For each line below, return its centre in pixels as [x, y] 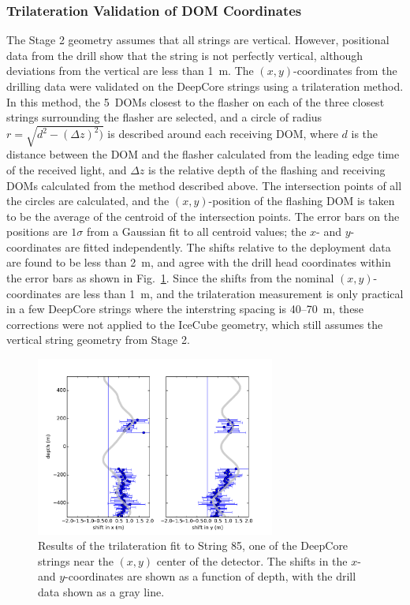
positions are [37, 232]
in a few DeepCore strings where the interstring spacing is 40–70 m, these [185, 309]
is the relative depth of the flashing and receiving [267, 169]
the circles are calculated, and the [88, 201]
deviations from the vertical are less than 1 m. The [130, 71]
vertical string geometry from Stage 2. [98, 340]
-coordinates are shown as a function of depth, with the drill [211, 576]
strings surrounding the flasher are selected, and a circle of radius [164, 117]
